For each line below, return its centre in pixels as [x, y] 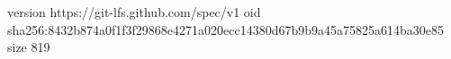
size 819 [29, 47]
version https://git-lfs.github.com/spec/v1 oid [134, 12]
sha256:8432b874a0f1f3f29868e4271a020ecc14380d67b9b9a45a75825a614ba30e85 [226, 29]
